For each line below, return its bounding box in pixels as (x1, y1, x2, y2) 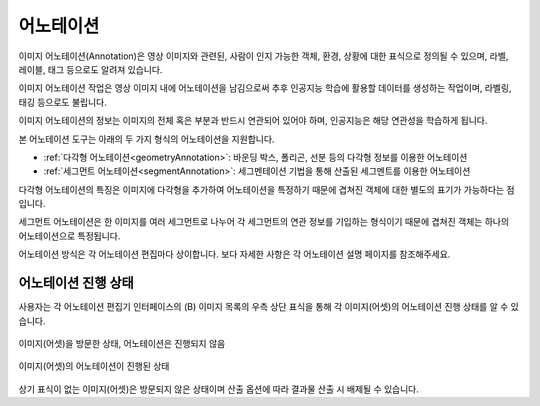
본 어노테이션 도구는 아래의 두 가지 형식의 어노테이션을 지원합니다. (18, 133, 275, 145)
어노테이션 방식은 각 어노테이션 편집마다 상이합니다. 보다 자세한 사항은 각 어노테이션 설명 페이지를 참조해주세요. (18, 248, 451, 260)
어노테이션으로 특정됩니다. (18, 230, 121, 242)
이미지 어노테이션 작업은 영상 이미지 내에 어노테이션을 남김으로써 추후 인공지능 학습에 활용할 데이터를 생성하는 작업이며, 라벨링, (18, 82, 512, 94)
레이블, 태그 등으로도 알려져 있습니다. (18, 63, 163, 75)
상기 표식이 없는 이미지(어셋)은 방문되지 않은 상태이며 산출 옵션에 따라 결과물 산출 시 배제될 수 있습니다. (18, 383, 420, 395)
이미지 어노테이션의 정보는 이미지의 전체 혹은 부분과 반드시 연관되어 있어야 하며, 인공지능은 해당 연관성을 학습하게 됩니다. (18, 115, 488, 127)
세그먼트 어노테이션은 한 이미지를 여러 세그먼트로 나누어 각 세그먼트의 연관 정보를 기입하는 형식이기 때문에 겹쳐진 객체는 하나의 (18, 216, 510, 228)
